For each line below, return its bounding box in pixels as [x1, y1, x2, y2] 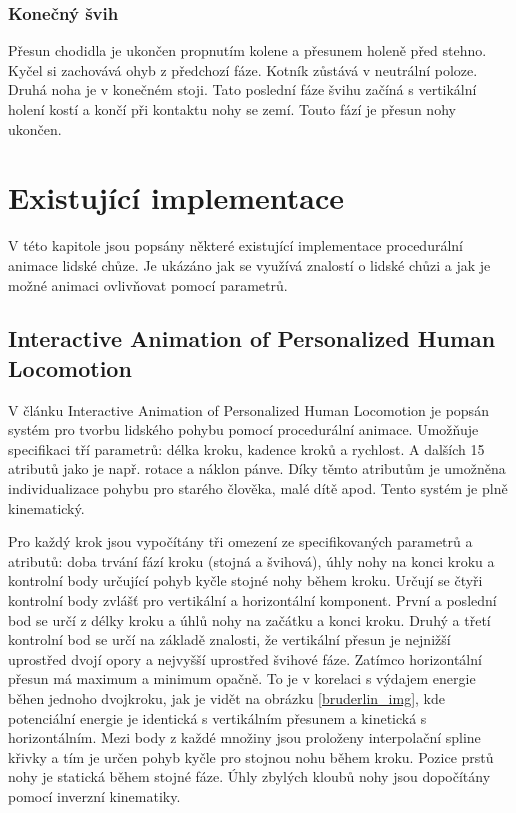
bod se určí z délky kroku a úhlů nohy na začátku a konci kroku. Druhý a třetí [8, 609, 491, 630]
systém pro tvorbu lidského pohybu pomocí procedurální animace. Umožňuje [8, 419, 479, 440]
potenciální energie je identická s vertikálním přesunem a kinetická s [8, 707, 427, 728]
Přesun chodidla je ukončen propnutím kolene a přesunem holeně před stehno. [8, 40, 487, 61]
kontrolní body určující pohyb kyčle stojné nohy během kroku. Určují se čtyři [8, 570, 483, 591]
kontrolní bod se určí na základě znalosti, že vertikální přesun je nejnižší [8, 629, 451, 650]
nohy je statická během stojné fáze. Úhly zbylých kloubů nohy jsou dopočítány [8, 766, 491, 787]
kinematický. [8, 497, 85, 518]
